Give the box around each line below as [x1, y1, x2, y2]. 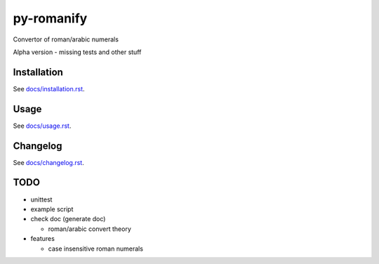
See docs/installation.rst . [13, 84, 85, 93]
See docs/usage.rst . [13, 121, 72, 130]
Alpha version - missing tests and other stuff [13, 48, 142, 56]
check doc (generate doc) [30, 215, 106, 223]
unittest [30, 195, 53, 204]
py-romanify [13, 11, 88, 26]
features [30, 235, 55, 243]
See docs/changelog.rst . [13, 158, 84, 166]
